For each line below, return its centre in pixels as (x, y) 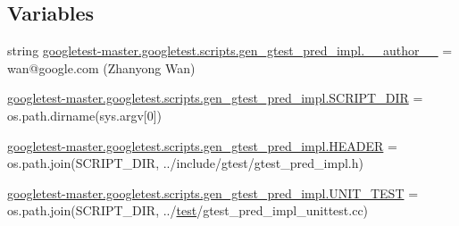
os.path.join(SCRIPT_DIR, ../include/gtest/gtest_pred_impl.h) (185, 163)
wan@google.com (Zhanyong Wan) (101, 67)
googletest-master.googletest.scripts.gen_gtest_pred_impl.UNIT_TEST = (213, 193)
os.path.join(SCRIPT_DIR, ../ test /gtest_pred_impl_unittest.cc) (188, 210)
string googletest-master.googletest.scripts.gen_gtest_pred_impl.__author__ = (230, 50)
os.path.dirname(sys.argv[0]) (85, 115)
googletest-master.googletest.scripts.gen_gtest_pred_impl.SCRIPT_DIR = (215, 98)
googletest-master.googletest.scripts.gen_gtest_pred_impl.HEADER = (202, 145)
